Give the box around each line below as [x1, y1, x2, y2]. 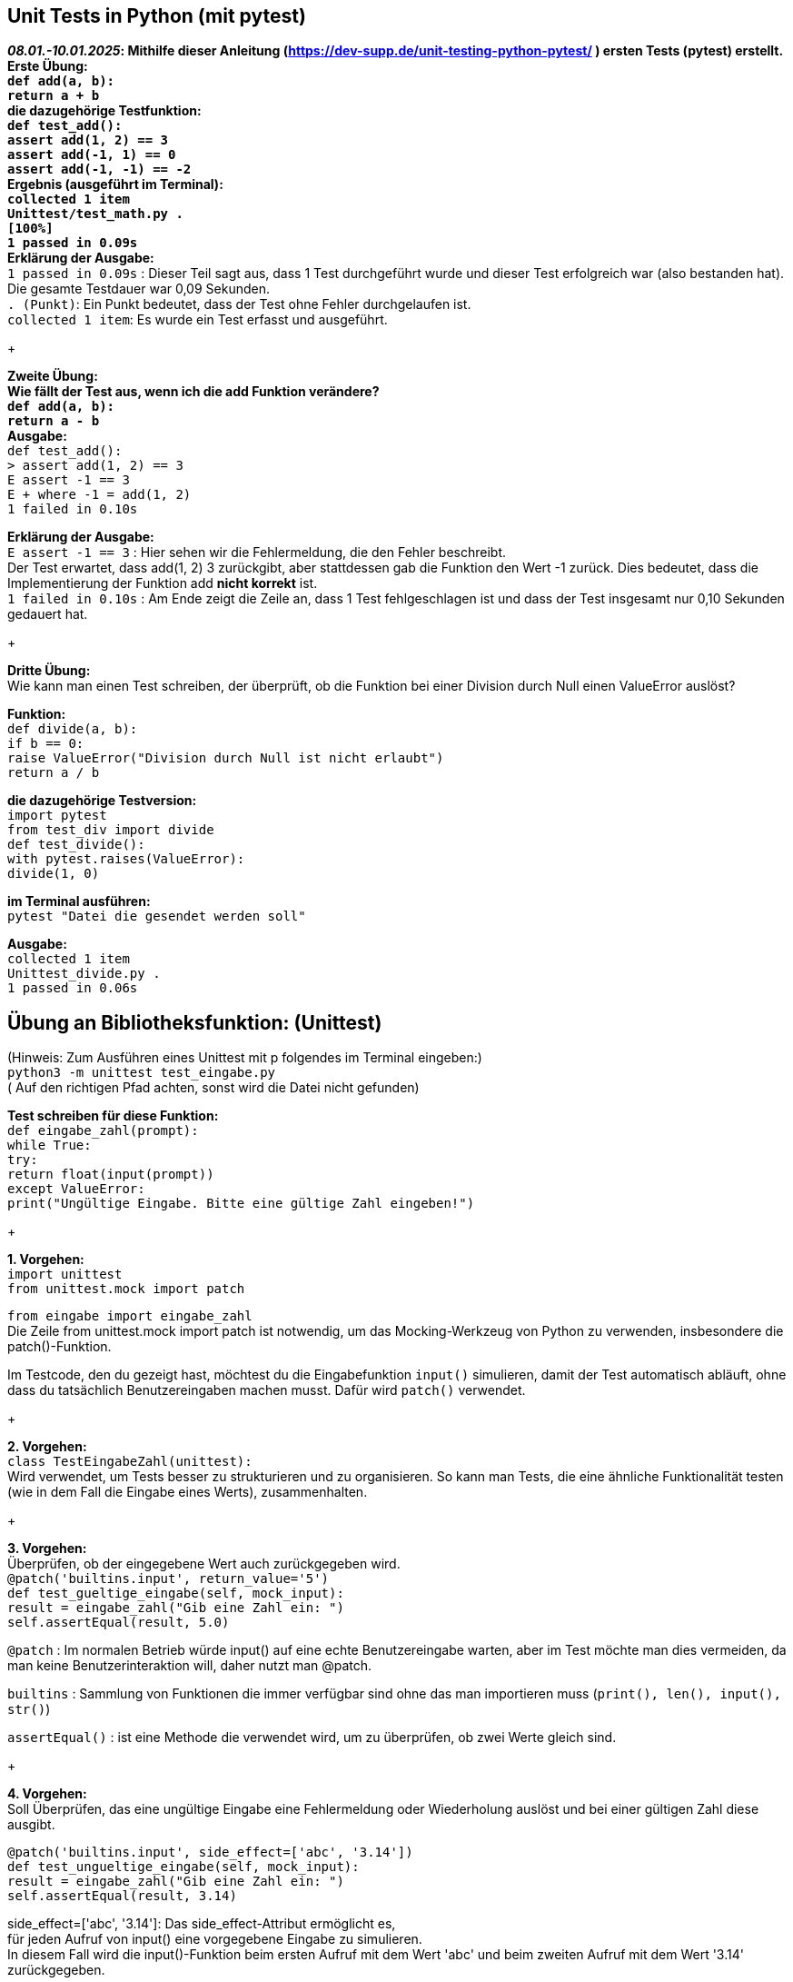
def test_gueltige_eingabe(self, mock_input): [7, 1586, 344, 1601]
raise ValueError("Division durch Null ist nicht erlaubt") [7, 751, 444, 766]
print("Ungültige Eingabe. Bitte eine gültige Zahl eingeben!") [7, 1196, 475, 1211]
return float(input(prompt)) [7, 1167, 214, 1182]
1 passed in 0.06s [7, 981, 138, 996]
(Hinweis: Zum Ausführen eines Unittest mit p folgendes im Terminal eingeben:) [7, 1050, 482, 1066]
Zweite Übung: [7, 368, 98, 384]
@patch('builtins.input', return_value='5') [7, 1571, 330, 1587]
